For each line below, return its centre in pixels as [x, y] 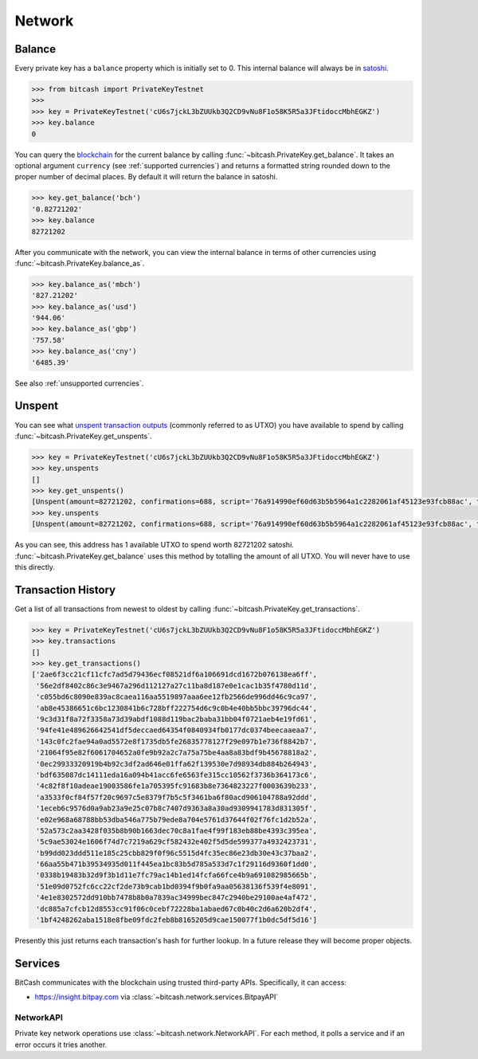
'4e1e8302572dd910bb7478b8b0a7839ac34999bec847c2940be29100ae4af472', [177, 898]
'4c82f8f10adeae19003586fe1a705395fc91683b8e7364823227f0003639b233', [177, 786]
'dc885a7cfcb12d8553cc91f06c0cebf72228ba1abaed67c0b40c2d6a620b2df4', [177, 909]
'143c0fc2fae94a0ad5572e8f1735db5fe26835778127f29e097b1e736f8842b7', [177, 741]
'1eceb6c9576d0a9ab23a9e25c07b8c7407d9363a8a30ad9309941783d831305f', [177, 808]
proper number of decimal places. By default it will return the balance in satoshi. [146, 177]
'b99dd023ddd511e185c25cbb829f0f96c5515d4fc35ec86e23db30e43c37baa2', [177, 853]
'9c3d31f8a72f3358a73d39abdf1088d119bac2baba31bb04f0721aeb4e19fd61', [177, 720]
